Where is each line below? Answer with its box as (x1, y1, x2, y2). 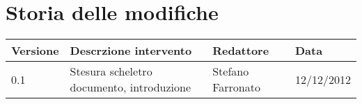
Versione (11, 42, 59, 59)
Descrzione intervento (70, 42, 192, 59)
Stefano (212, 63, 249, 80)
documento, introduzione (70, 79, 191, 96)
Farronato (212, 79, 260, 96)
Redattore (212, 42, 269, 59)
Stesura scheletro (70, 63, 152, 80)
